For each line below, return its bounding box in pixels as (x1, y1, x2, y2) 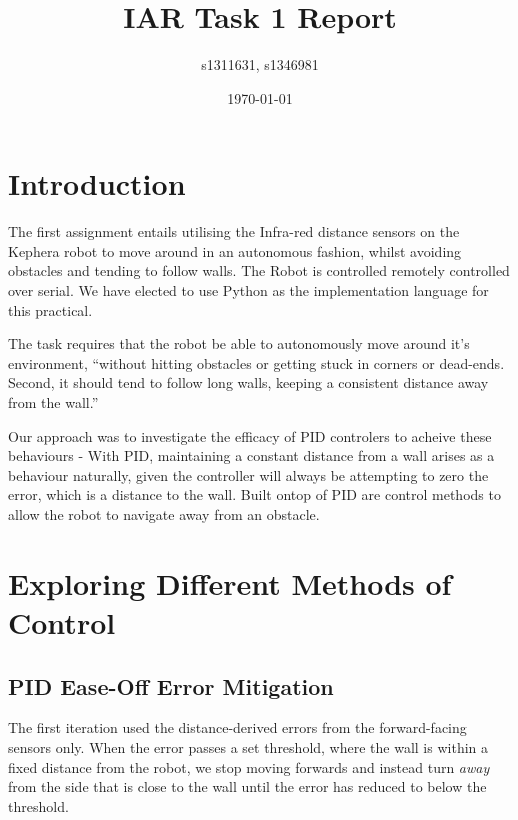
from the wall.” (8, 392, 99, 412)
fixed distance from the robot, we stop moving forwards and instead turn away (8, 756, 490, 777)
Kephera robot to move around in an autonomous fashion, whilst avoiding (8, 240, 462, 261)
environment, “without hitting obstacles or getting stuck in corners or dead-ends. (8, 352, 505, 373)
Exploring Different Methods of (8, 562, 452, 603)
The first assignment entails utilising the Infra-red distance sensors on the (8, 221, 460, 242)
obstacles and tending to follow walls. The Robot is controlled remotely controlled (8, 260, 510, 281)
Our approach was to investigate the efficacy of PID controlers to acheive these (8, 425, 492, 446)
